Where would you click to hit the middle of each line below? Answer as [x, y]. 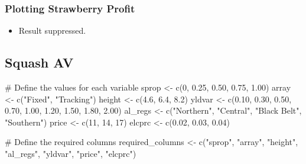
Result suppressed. [52, 30]
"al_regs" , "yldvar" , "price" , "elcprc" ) [71, 153]
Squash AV [39, 62]
